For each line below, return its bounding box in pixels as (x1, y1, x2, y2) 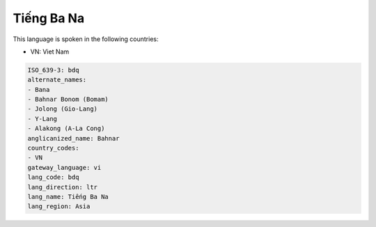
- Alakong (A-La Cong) (27, 125, 105, 132)
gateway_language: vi (27, 164, 102, 171)
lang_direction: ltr (27, 183, 97, 191)
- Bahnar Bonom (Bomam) (27, 95, 109, 104)
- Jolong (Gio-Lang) (27, 105, 97, 113)
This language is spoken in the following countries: (13, 35, 159, 43)
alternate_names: (27, 76, 87, 84)
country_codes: (27, 144, 79, 152)
